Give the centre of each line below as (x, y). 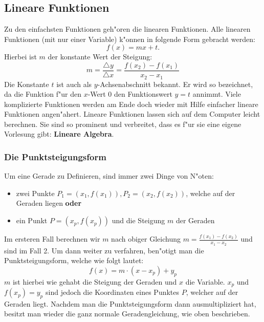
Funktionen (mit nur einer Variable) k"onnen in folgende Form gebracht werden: (130, 39)
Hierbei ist (20, 57)
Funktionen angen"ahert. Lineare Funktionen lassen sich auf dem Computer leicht (132, 114)
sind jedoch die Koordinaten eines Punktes (112, 292)
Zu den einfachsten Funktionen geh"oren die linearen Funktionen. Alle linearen (127, 29)
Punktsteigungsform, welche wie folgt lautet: (74, 260)
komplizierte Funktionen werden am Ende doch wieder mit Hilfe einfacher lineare (131, 104)
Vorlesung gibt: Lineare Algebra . (59, 134)
